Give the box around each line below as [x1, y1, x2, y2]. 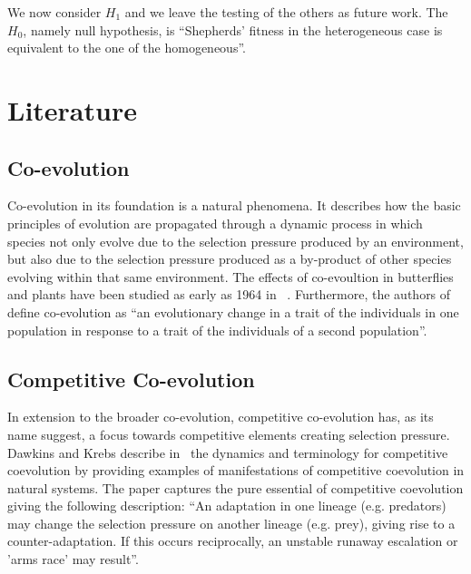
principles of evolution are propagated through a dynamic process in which [7, 213, 423, 232]
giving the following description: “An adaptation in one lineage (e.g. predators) [7, 496, 446, 515]
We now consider [7, 3, 102, 21]
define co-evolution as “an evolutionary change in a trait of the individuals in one [7, 302, 459, 321]
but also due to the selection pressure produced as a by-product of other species [7, 249, 452, 268]
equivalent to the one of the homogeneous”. [7, 38, 246, 57]
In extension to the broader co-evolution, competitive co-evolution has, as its [7, 407, 434, 426]
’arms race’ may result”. [7, 550, 139, 569]
